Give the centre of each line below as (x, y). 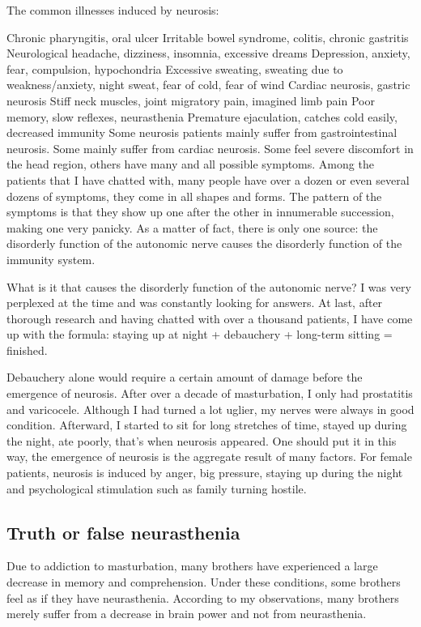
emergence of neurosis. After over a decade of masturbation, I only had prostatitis (210, 393)
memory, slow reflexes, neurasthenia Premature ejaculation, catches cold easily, (202, 116)
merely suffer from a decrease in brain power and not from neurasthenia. (187, 614)
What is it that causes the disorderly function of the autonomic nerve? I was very (209, 286)
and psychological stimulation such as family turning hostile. (157, 488)
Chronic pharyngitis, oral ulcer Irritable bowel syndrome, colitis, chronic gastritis (208, 37)
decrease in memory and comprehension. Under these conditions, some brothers (204, 582)
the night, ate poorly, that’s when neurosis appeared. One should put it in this (202, 440)
